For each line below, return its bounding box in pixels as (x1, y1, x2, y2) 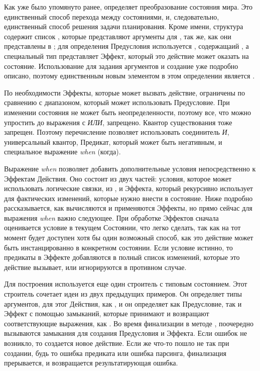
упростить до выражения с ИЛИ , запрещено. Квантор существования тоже (4, 117, 232, 127)
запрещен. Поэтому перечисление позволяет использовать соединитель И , (4, 127, 229, 137)
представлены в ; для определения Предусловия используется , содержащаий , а (4, 41, 249, 51)
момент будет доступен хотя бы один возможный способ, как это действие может (4, 232, 253, 243)
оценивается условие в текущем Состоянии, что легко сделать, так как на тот (4, 222, 241, 233)
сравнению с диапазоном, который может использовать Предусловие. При (4, 97, 230, 108)
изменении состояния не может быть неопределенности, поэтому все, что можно (4, 107, 251, 117)
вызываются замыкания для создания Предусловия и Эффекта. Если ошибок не (4, 328, 247, 338)
